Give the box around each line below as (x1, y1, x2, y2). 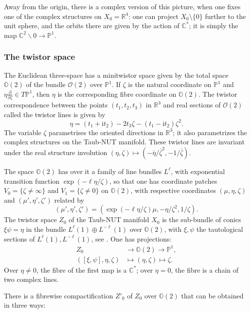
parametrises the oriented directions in (49, 127, 163, 137)
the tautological (197, 224, 243, 234)
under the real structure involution (4, 147, 108, 157)
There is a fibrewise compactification (4, 290, 113, 300)
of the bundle (26, 79, 66, 89)
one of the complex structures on (4, 11, 102, 21)
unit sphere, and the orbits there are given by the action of (4, 20, 179, 31)
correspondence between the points (4, 100, 108, 110)
